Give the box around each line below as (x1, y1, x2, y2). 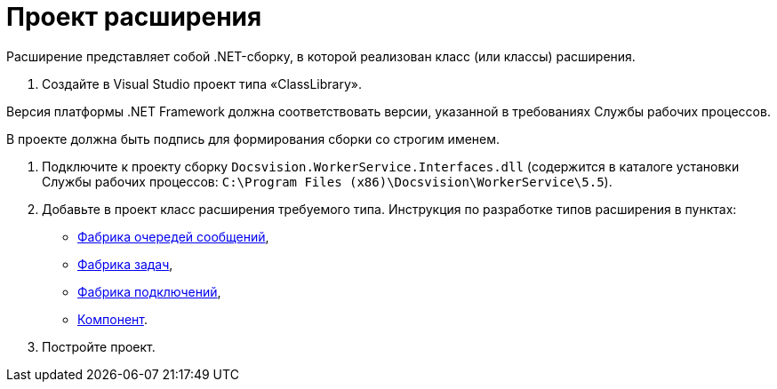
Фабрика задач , (77, 256, 173, 272)
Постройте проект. (42, 338, 156, 354)
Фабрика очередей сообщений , (77, 228, 269, 244)
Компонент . (77, 311, 148, 327)
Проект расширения (6, 2, 262, 32)
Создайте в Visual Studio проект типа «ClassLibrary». (42, 75, 362, 91)
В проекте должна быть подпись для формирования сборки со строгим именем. (6, 131, 501, 147)
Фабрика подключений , (77, 283, 221, 299)
